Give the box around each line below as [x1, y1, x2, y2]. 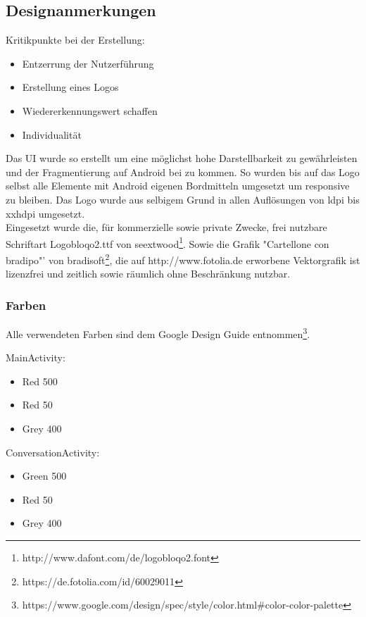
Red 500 [22, 373, 58, 388]
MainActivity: [6, 350, 65, 365]
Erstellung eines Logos [22, 80, 119, 94]
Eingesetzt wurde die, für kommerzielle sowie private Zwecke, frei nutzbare [6, 220, 327, 235]
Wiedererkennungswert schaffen [22, 103, 158, 118]
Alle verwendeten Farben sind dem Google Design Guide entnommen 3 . [6, 325, 310, 341]
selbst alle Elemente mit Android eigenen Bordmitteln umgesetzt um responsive [6, 178, 350, 193]
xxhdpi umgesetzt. [6, 206, 85, 220]
